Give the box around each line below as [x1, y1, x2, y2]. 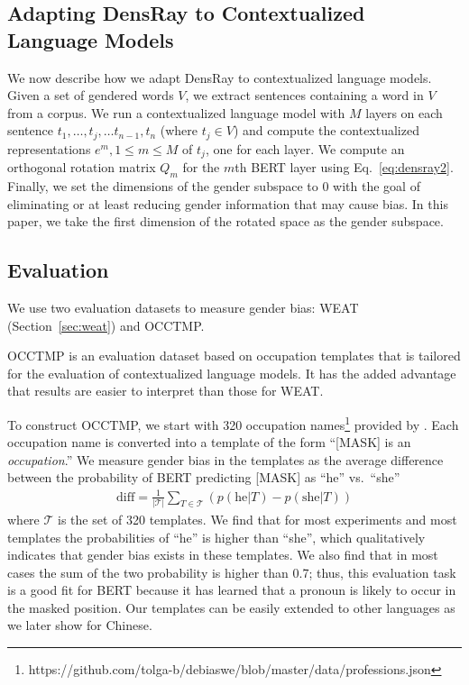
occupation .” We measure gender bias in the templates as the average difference [7, 450, 444, 469]
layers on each [365, 103, 443, 122]
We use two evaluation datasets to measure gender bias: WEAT [7, 298, 359, 317]
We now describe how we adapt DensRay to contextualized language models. [7, 68, 432, 87]
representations [7, 139, 91, 158]
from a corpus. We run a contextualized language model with [7, 103, 345, 122]
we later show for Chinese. [7, 616, 152, 635]
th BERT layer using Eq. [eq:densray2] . [234, 158, 454, 177]
